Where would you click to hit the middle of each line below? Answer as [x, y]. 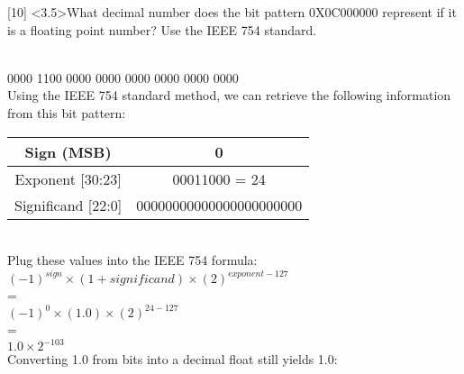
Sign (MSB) [68, 151]
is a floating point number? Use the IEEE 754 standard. [162, 29]
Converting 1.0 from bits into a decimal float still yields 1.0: [173, 359]
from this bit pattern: [67, 112]
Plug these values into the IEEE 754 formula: [132, 260]
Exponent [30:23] [68, 178]
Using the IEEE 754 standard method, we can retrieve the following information [229, 95]
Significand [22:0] [68, 205]
